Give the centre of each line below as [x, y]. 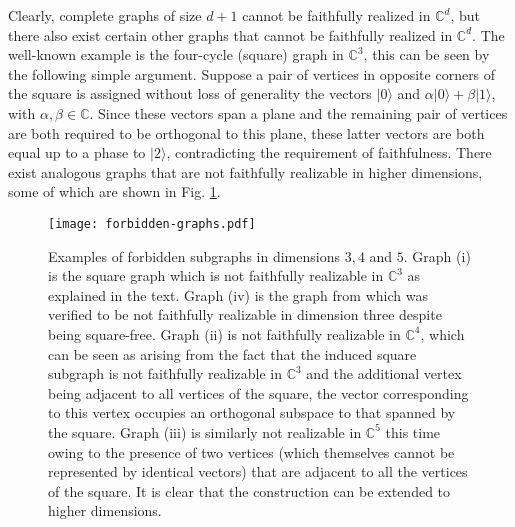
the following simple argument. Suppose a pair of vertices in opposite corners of [252, 73]
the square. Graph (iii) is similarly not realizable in [205, 431]
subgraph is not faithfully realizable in [165, 373]
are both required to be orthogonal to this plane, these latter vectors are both [246, 132]
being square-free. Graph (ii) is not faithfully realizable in [224, 333]
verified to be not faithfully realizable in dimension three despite [245, 314]
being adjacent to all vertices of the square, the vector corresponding [258, 392]
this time [413, 431]
